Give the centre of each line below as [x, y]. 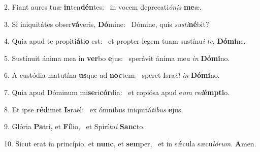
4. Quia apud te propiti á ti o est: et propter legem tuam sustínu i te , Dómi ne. [125, 41]
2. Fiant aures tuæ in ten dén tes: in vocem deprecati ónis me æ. [103, 7]
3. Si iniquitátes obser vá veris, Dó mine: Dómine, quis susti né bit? [107, 24]
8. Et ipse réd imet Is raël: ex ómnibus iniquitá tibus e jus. [94, 109]
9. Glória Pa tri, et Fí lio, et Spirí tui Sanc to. [75, 126]
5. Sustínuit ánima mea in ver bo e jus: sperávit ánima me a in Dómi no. [117, 58]
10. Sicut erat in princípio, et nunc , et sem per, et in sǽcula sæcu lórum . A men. [130, 143]
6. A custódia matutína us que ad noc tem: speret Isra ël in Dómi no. [112, 75]
